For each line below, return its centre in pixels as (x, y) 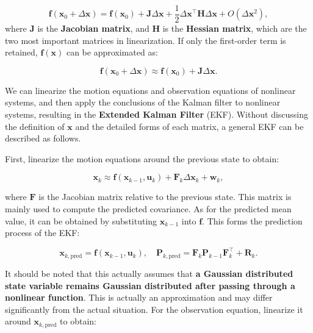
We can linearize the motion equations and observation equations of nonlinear (150, 90)
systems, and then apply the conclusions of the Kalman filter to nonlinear (143, 102)
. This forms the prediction (252, 220)
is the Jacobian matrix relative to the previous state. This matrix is (165, 197)
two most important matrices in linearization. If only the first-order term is (146, 40)
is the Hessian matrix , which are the (235, 28)
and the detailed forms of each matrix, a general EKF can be (189, 126)
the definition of (35, 126)
